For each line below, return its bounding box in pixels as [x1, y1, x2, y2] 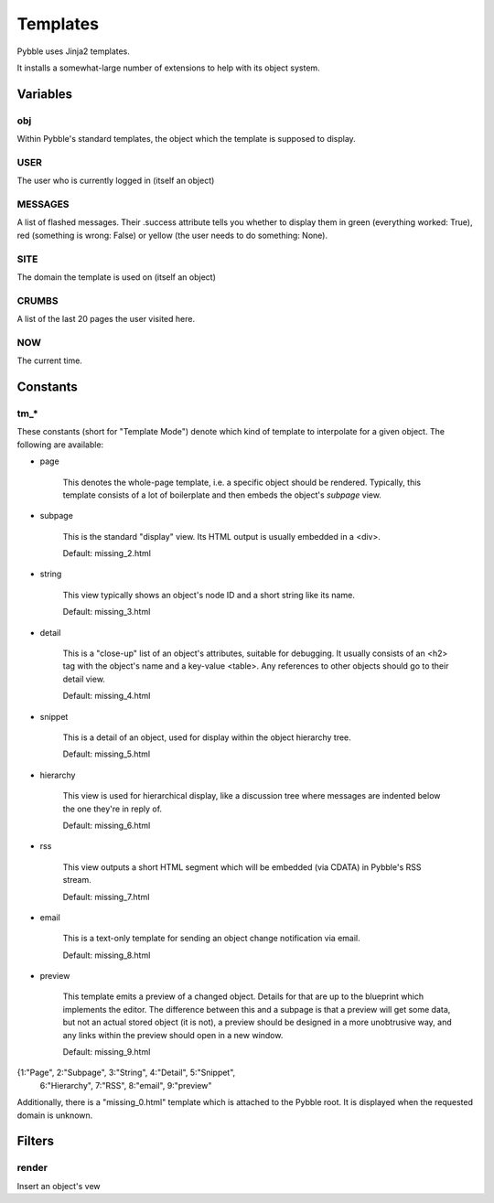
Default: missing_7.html [62, 891, 150, 902]
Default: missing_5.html [62, 748, 151, 759]
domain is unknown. [16, 1110, 93, 1121]
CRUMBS [16, 294, 59, 306]
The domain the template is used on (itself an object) [16, 271, 217, 283]
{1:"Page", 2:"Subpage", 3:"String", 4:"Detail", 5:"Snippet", [16, 1067, 236, 1079]
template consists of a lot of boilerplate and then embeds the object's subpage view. [62, 489, 381, 500]
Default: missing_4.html [62, 691, 151, 702]
